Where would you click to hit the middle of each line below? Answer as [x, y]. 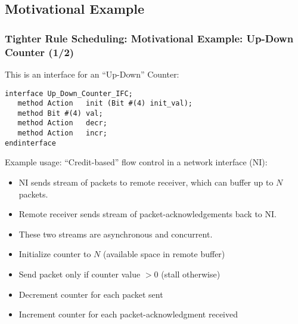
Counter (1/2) [40, 52]
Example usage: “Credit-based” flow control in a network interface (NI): [136, 162]
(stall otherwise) [191, 274]
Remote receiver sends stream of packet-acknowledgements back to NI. [148, 214]
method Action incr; [62, 133]
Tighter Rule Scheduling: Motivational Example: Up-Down [149, 38]
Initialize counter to [55, 254]
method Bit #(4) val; [60, 113]
